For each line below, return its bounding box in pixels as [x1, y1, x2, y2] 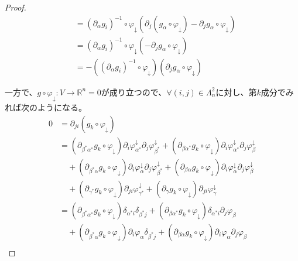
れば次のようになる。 [5, 101, 87, 113]
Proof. [5, 1, 26, 13]
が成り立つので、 [101, 85, 167, 98]
